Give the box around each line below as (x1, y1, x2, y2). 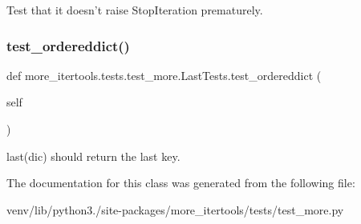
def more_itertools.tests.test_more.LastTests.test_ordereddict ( (6, 66, 322, 83)
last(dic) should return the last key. (6, 147, 180, 164)
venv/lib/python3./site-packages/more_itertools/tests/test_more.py (6, 201, 344, 218)
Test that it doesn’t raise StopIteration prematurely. (6, 2, 263, 18)
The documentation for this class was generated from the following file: (6, 174, 355, 191)
